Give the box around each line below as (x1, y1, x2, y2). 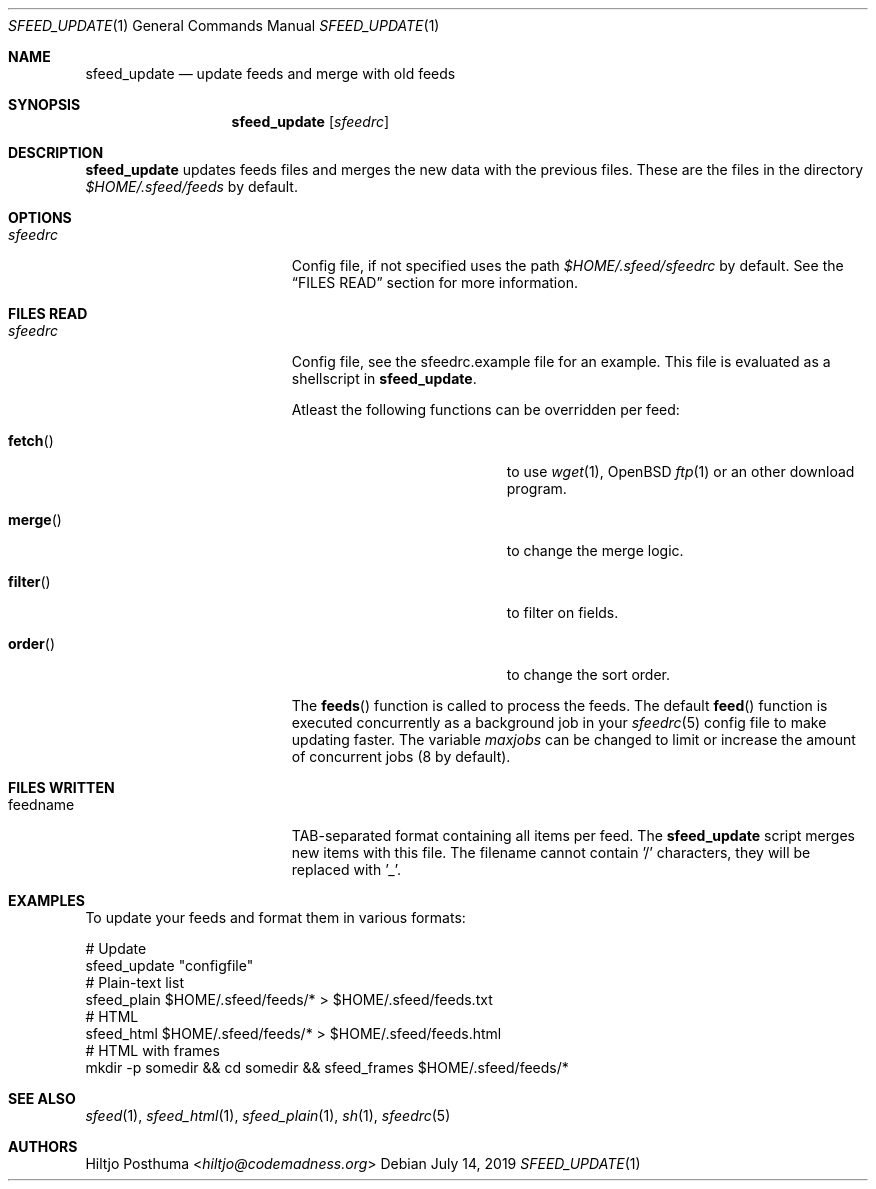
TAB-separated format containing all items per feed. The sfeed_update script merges (291, 827, 855, 844)
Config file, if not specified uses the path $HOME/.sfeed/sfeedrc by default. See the (291, 257, 844, 274)
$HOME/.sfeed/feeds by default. (85, 178, 298, 195)
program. (506, 480, 567, 497)
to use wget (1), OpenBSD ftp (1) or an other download (506, 463, 855, 480)
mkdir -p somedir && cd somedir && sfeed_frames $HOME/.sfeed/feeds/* (85, 1059, 569, 1076)
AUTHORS (8, 1138, 78, 1155)
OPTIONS (8, 209, 72, 226)
